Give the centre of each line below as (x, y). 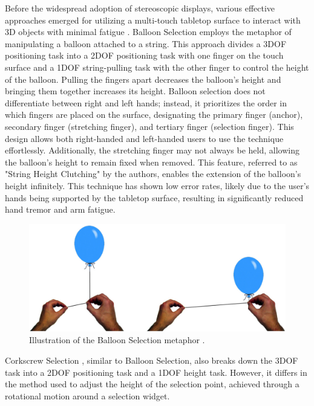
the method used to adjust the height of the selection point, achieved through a (152, 384)
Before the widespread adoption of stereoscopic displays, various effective (140, 8)
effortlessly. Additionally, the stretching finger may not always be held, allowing (152, 150)
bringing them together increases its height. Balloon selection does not (135, 91)
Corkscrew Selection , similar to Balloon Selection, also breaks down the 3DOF (152, 360)
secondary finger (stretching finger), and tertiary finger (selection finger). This (149, 126)
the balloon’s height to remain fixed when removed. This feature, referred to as (151, 162)
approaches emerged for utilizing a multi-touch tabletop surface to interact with (153, 20)
